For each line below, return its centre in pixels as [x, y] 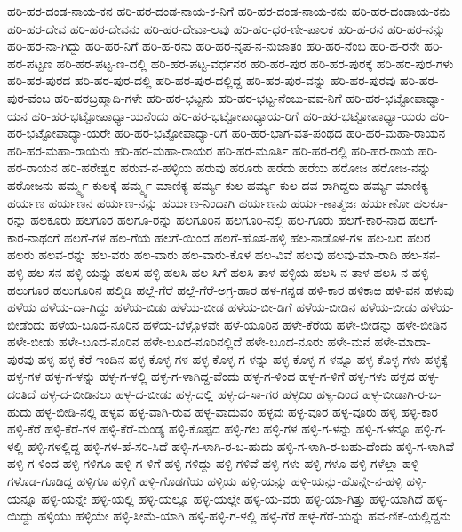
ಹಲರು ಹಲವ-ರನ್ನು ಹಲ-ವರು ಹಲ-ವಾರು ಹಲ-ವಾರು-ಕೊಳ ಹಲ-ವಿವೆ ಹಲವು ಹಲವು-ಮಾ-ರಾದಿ [203, 254]
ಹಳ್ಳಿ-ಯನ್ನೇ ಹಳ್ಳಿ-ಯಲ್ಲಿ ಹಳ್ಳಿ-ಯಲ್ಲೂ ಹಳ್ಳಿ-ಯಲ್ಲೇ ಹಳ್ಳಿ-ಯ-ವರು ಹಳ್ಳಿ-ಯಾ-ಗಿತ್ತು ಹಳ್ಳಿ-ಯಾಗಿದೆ [232, 498]
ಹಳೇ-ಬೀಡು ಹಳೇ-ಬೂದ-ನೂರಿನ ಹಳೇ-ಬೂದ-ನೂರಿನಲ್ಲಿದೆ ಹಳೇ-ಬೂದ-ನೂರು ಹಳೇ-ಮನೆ [189, 341]
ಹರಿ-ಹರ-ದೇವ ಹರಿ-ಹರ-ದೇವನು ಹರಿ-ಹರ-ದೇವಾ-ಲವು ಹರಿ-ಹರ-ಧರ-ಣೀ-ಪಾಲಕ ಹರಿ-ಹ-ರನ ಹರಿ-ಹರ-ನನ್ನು [227, 28]
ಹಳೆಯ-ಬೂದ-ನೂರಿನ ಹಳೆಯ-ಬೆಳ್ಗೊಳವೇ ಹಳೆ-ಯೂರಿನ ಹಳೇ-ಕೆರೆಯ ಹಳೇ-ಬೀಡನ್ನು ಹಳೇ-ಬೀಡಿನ [248, 324]
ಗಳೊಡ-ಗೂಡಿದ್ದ [40, 481]
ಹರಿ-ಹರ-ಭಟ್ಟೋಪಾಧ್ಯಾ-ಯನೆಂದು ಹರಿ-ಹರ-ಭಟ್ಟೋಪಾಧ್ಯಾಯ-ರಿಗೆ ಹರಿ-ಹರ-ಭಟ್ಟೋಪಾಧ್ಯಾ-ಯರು [229, 115]
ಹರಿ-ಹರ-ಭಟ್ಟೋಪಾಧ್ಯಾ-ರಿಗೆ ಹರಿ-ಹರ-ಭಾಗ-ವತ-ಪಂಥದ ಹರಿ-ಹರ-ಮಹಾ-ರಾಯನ [280, 133]
